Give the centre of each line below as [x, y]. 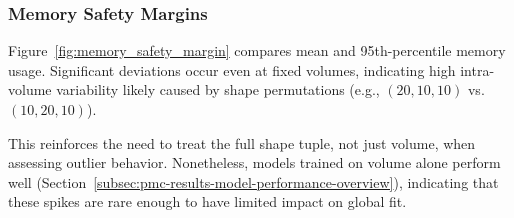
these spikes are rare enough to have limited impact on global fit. [207, 201]
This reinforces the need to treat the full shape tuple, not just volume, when [242, 142]
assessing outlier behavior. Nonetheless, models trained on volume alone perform [254, 162]
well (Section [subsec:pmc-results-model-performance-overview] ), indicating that [253, 181]
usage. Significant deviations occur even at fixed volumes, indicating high [232, 69]
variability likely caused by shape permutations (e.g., [218, 89]
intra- [477, 69]
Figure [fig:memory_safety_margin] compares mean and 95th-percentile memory [257, 50]
